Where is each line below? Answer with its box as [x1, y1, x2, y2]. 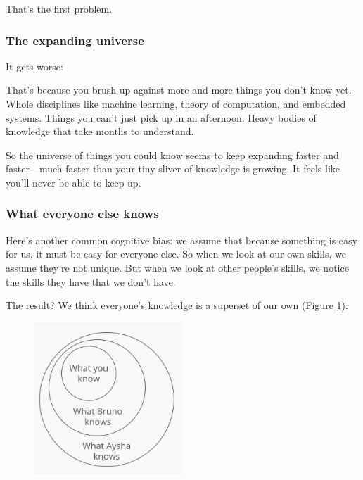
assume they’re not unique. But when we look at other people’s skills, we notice [6, 260, 349, 274]
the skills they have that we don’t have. [6, 274, 176, 289]
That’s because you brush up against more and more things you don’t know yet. [6, 82, 352, 97]
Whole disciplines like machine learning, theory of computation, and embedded [6, 96, 346, 110]
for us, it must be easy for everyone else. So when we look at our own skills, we [6, 246, 346, 261]
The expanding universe [6, 31, 144, 49]
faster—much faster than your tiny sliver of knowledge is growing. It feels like [6, 161, 340, 176]
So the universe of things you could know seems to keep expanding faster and [6, 147, 339, 162]
